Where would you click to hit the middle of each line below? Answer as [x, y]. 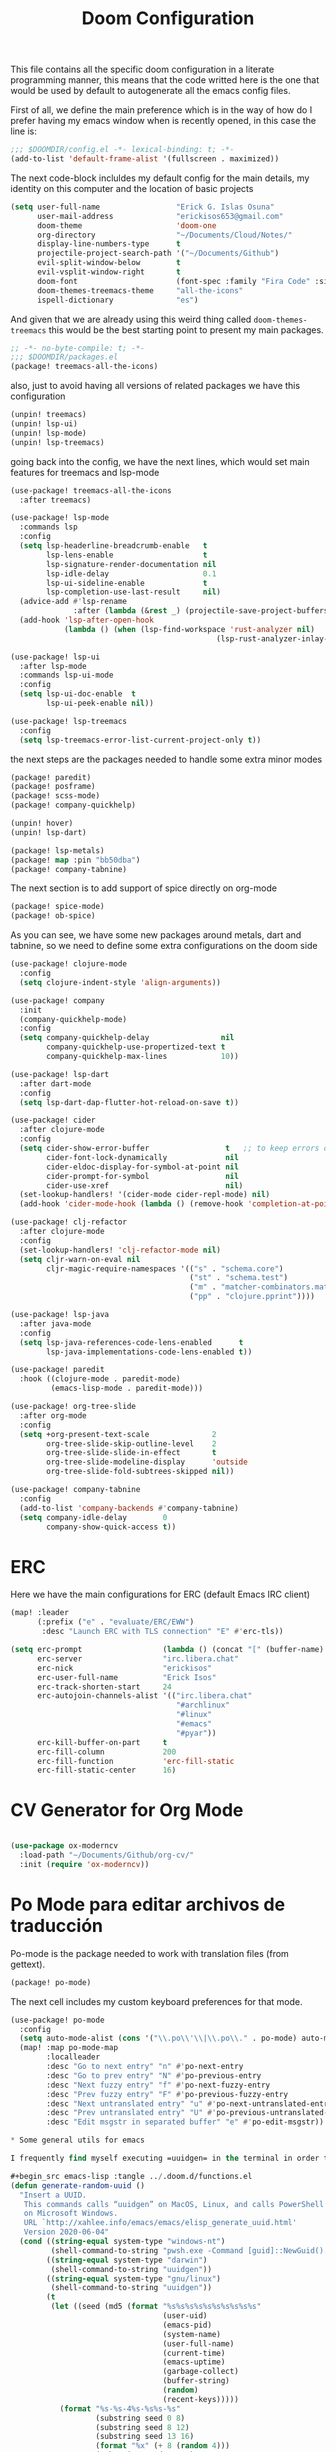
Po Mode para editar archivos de [148, 1904]
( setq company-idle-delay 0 [93, 1517]
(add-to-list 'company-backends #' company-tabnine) [129, 1508]
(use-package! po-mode [57, 2020]
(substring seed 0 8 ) [140, 2418]
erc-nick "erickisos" [124, 1668]
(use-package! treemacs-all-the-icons [91, 490]
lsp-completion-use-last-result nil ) [134, 592]
